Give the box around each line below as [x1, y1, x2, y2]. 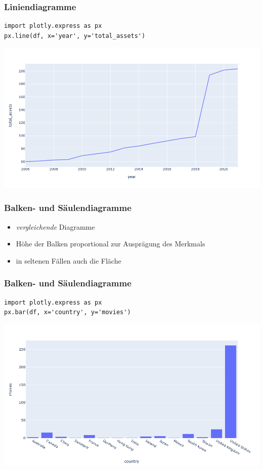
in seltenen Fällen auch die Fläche [16, 255, 121, 266]
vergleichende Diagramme [16, 221, 95, 232]
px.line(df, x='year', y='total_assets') [4, 32, 146, 39]
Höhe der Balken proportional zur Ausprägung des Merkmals [16, 238, 205, 249]
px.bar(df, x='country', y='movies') [4, 309, 131, 316]
